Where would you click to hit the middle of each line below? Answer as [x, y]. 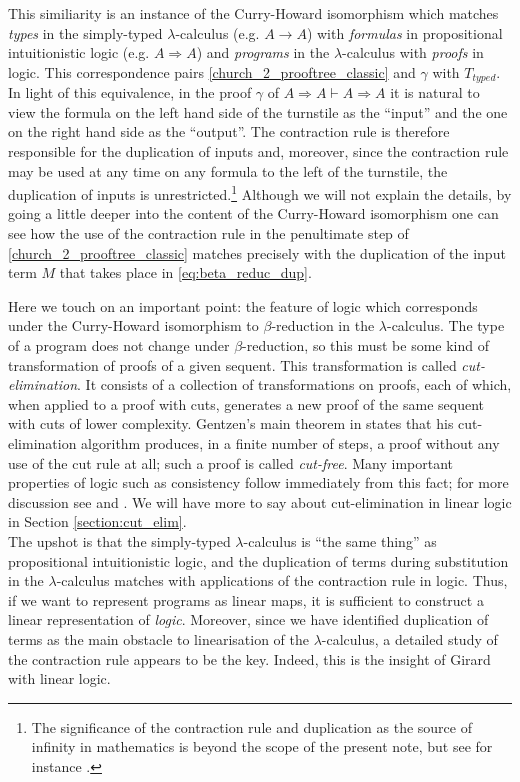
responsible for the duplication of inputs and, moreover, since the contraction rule [258, 151]
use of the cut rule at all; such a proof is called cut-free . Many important [231, 462]
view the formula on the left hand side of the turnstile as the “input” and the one [258, 111]
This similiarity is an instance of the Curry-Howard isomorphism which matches [253, 13]
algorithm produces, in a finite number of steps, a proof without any [290, 442]
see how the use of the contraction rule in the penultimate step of [208, 233]
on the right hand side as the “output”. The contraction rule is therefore [229, 131]
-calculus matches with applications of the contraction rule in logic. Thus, [282, 580]
